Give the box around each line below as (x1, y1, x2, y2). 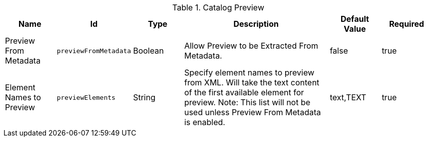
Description (233, 19, 279, 29)
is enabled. (184, 117, 225, 127)
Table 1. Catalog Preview (172, 2, 264, 12)
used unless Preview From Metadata (184, 107, 321, 117)
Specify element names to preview (184, 68, 315, 77)
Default (340, 14, 369, 24)
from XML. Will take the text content (184, 77, 320, 87)
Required (389, 19, 425, 29)
